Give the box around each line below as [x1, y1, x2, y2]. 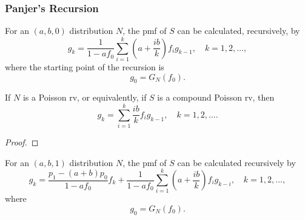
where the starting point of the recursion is [5, 60, 164, 73]
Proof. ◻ [5, 136, 39, 148]
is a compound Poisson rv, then [157, 91, 275, 104]
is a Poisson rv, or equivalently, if [22, 91, 147, 104]
